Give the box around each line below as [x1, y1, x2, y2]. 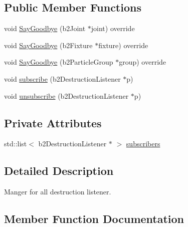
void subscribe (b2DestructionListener [4, 73, 121, 84]
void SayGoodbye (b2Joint [4, 23, 86, 34]
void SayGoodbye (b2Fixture [4, 40, 93, 50]
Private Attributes [4, 115, 102, 130]
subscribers [126, 138, 160, 149]
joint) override [91, 23, 135, 34]
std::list [4, 138, 27, 149]
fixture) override [98, 40, 148, 50]
